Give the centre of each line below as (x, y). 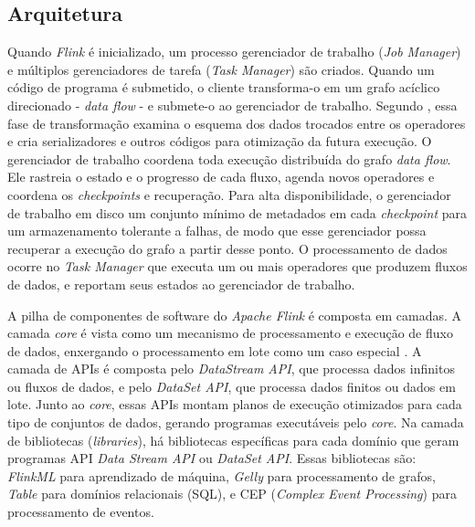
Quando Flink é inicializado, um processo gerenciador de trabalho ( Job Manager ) (234, 52)
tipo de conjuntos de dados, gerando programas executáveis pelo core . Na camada (236, 422)
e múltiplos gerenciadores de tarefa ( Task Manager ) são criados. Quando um (221, 69)
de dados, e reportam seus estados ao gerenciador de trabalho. (181, 284)
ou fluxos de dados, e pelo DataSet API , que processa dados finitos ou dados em (232, 386)
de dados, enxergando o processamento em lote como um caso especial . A (215, 350)
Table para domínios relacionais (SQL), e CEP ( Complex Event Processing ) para (232, 494)
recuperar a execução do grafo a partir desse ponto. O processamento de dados (227, 248)
